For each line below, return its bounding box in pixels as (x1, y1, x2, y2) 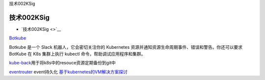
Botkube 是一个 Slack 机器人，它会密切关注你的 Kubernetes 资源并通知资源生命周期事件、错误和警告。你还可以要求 (9, 44, 243, 50)
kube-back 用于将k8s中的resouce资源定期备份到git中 (9, 60, 116, 66)
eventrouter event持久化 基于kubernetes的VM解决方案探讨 (9, 69, 128, 75)
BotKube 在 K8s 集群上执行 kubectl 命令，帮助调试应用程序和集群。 (9, 51, 146, 57)
